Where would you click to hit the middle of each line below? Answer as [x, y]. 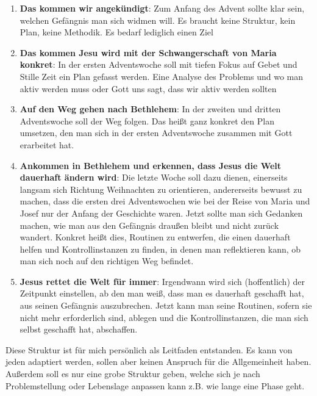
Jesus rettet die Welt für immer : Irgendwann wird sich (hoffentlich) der [162, 281]
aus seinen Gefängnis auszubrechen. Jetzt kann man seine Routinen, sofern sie [166, 305]
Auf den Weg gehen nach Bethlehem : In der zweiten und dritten [150, 109]
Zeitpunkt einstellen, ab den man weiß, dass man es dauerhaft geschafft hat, [162, 293]
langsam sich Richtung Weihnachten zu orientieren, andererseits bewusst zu [161, 189]
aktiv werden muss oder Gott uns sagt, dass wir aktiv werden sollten [148, 88]
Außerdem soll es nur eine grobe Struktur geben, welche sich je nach [133, 374]
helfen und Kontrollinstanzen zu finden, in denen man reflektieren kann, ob [160, 249]
